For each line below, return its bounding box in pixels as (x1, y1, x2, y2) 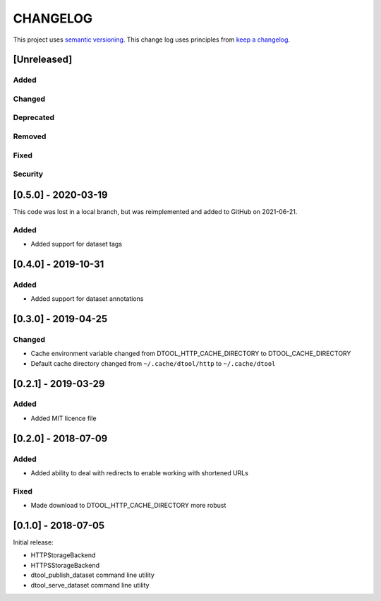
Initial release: (13, 538, 54, 547)
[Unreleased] (13, 54, 73, 66)
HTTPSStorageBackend (30, 561, 100, 569)
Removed (13, 131, 47, 141)
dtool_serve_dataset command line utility (30, 581, 150, 589)
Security (13, 169, 44, 179)
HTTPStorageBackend (30, 551, 96, 559)
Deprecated (13, 113, 55, 123)
